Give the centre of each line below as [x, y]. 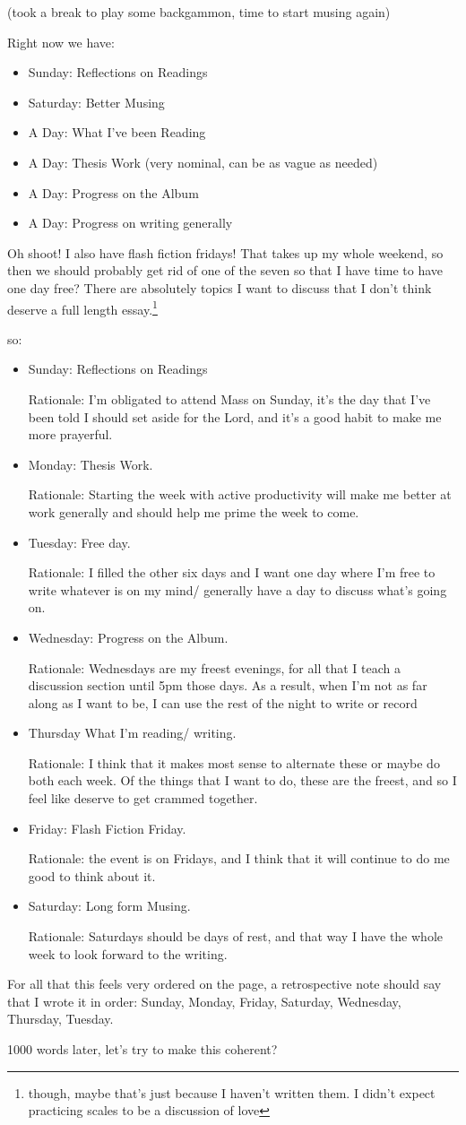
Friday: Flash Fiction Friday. [107, 828]
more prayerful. [70, 434]
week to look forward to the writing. [128, 953]
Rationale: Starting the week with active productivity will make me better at [240, 494]
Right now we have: [61, 42]
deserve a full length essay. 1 [82, 307]
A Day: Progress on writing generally [130, 223]
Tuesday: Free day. [79, 542]
